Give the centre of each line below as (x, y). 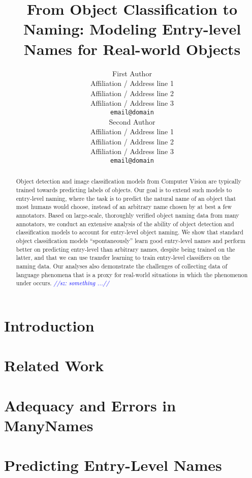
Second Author (132, 121)
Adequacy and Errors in (90, 405)
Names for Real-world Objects (132, 49)
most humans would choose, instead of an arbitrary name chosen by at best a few (124, 207)
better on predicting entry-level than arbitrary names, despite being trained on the (125, 249)
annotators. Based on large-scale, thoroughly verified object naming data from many (128, 215)
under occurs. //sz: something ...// (62, 283)
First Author (132, 73)
